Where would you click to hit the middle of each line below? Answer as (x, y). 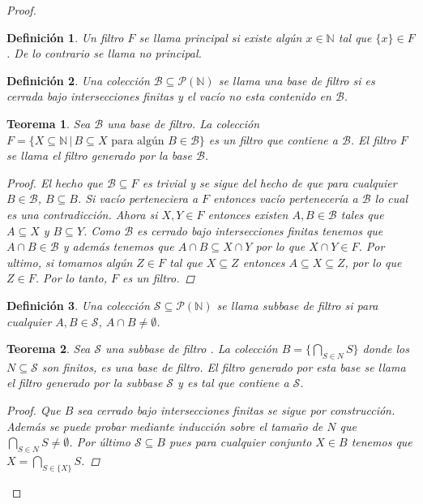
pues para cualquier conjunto (240, 442)
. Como (102, 230)
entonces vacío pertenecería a (286, 198)
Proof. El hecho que (55, 182)
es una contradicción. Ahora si (82, 214)
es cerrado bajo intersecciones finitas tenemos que (260, 230)
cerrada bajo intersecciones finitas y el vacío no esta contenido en (169, 96)
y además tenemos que (118, 246)
